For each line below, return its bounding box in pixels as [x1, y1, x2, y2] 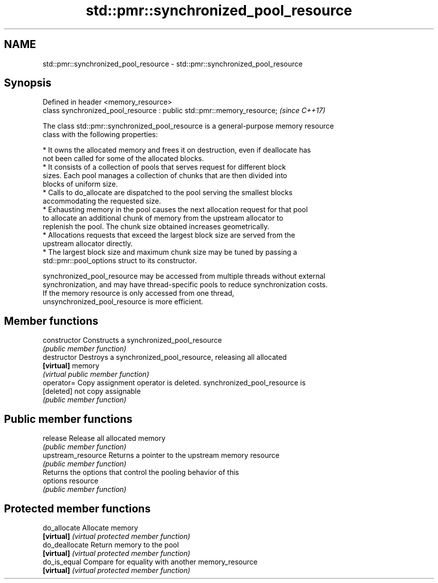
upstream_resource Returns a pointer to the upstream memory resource [42, 451, 279, 460]
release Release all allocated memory [42, 434, 165, 443]
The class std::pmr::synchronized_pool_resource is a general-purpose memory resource [42, 122, 334, 131]
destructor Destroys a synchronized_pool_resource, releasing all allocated [42, 353, 287, 362]
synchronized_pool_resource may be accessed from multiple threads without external [42, 272, 325, 281]
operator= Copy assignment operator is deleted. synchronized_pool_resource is [42, 378, 306, 387]
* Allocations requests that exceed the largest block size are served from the [42, 231, 295, 240]
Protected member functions [4, 502, 151, 515]
